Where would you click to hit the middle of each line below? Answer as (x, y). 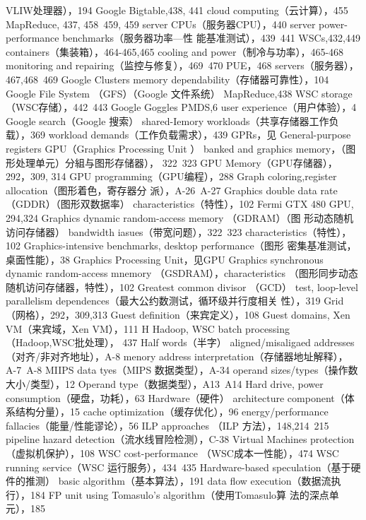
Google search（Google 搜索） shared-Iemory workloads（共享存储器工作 (167, 120)
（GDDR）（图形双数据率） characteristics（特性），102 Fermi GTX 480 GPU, (180, 204)
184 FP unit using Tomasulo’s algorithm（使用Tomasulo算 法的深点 (179, 494)
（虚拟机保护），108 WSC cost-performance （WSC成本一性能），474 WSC (172, 453)
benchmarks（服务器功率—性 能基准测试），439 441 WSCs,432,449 (211, 38)
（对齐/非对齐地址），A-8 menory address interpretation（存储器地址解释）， (177, 356)
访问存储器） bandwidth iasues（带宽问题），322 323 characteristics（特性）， (179, 231)
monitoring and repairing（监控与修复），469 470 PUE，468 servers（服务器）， (182, 65)
